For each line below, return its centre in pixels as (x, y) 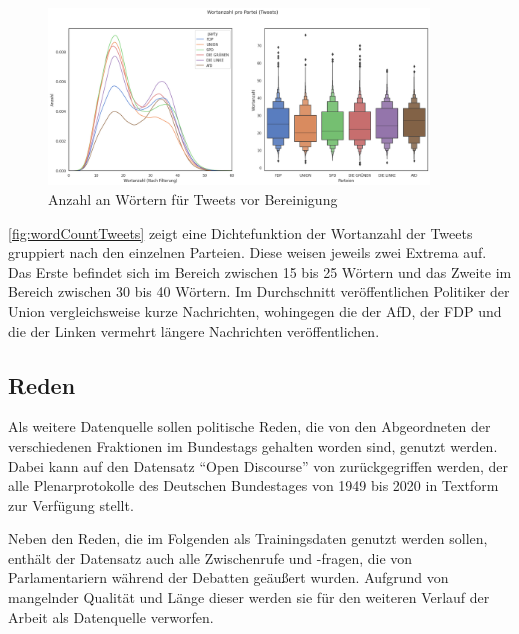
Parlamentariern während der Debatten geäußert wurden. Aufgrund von (228, 577)
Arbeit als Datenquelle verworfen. (111, 616)
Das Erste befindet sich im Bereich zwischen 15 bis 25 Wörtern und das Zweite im (260, 271)
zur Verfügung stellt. (71, 504)
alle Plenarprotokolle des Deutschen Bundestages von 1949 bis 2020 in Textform (253, 485)
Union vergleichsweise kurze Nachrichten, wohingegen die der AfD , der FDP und (255, 310)
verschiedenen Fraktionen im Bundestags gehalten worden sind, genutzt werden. (253, 445)
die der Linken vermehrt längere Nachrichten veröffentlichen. (194, 330)
